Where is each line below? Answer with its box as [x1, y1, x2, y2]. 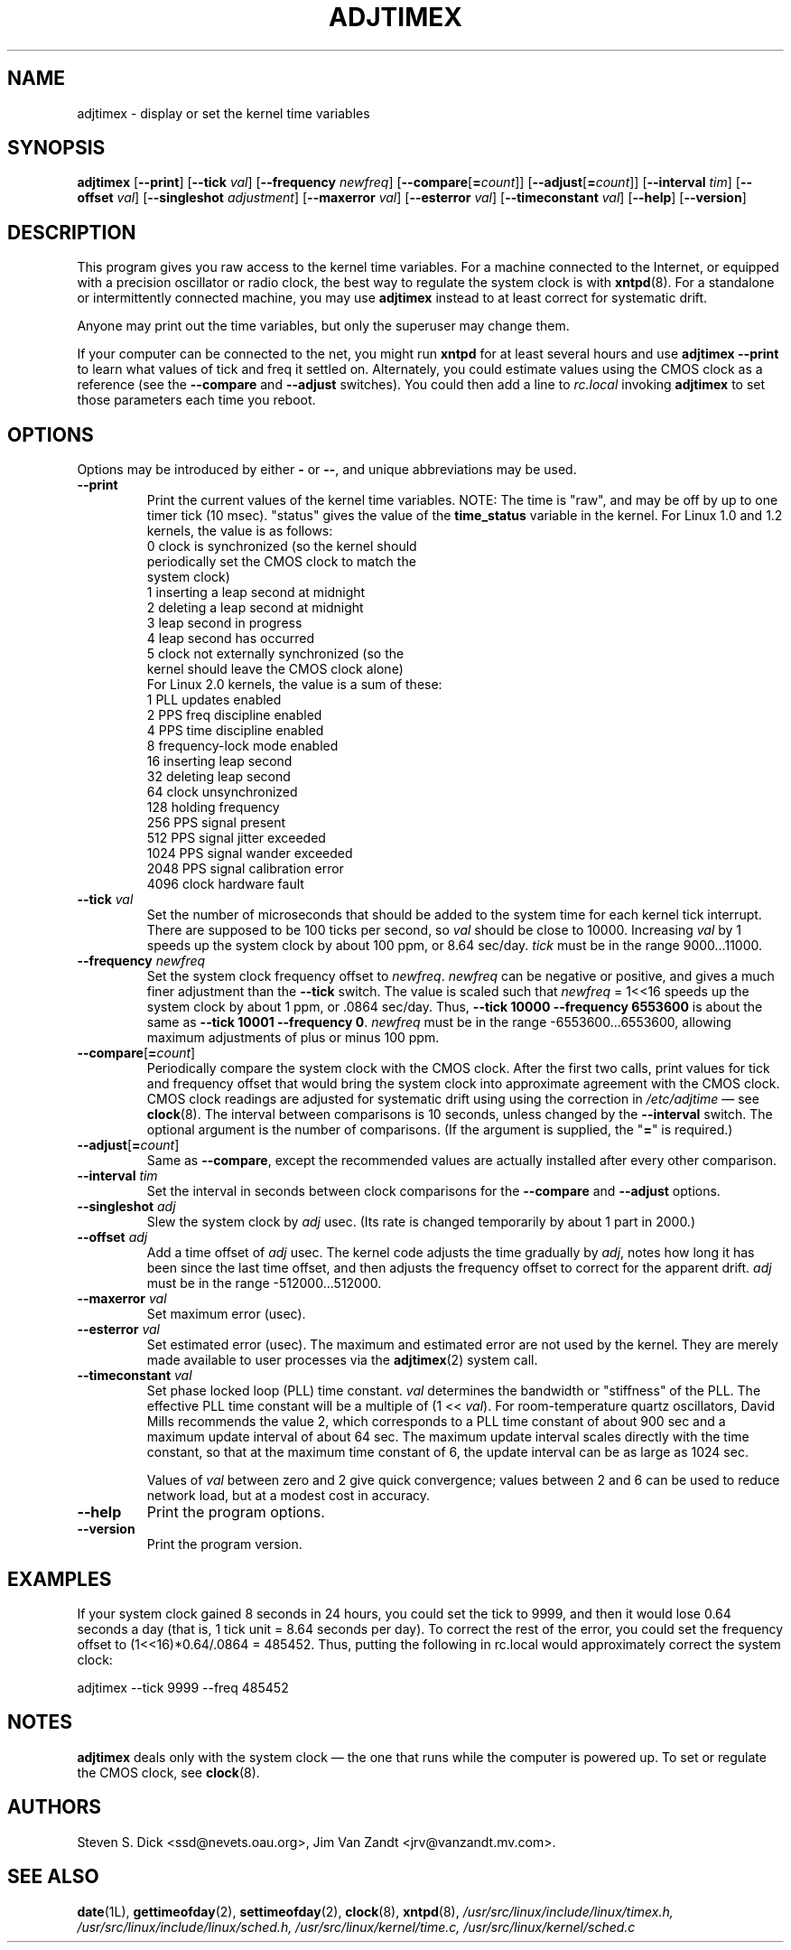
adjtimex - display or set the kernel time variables [77, 105, 370, 121]
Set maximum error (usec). [146, 1306, 306, 1322]
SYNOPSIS [7, 136, 106, 160]
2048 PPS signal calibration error [146, 861, 344, 877]
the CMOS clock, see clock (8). [77, 1764, 260, 1780]
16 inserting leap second [146, 753, 293, 770]
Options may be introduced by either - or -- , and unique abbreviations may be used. [77, 462, 577, 478]
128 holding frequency [146, 799, 280, 816]
